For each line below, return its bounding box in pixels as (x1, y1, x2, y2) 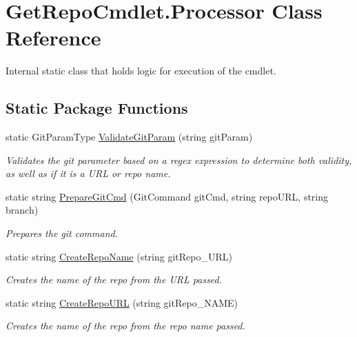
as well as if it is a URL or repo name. (6, 166, 171, 181)
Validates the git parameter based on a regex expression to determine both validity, (6, 152, 352, 167)
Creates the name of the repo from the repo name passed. (6, 318, 245, 333)
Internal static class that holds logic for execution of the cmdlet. (6, 63, 276, 78)
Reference (6, 23, 101, 52)
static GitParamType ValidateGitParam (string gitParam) (6, 130, 253, 144)
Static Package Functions (6, 97, 188, 119)
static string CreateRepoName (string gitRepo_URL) (6, 249, 232, 263)
